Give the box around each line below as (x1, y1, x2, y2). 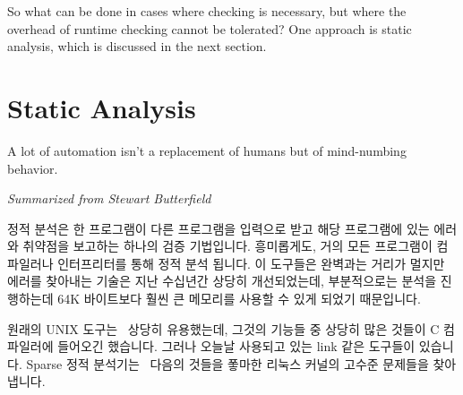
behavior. (7, 159, 58, 177)
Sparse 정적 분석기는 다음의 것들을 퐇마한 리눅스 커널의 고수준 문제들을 (26, 354, 429, 373)
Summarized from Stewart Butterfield (7, 189, 211, 208)
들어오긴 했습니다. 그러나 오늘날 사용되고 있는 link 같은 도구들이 (57, 337, 416, 356)
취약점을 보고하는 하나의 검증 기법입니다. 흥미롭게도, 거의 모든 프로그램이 (22, 236, 433, 255)
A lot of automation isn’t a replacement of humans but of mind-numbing (7, 141, 407, 159)
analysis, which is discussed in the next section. (7, 37, 267, 56)
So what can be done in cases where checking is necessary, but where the (7, 2, 407, 20)
